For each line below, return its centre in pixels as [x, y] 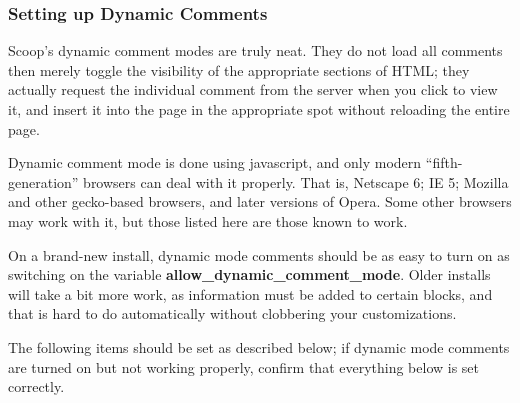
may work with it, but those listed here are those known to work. [208, 220]
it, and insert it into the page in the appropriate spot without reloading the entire [259, 109]
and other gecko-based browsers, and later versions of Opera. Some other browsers [260, 201]
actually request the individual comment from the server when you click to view [253, 89]
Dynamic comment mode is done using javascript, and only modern [215, 162]
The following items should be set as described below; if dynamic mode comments [259, 346]
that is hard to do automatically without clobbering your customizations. [232, 313]
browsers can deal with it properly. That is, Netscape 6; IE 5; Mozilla [296, 181]
